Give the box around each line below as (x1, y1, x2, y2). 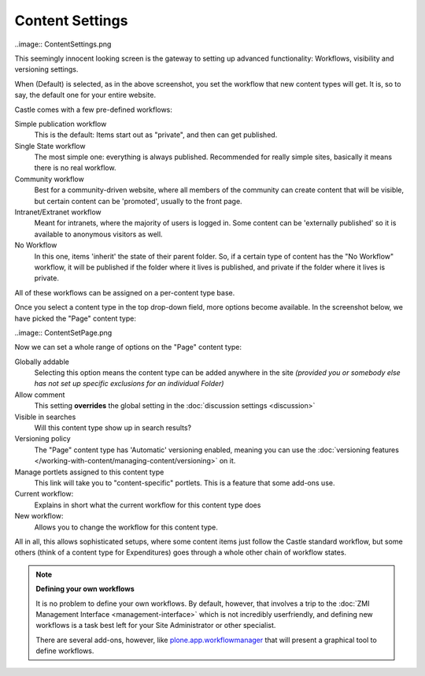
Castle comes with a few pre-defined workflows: (14, 105, 173, 114)
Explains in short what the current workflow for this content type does (34, 500, 261, 510)
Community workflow (14, 174, 84, 184)
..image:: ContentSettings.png (14, 39, 112, 49)
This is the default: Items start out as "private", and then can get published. (34, 130, 278, 139)
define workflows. (35, 646, 94, 656)
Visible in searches (14, 412, 76, 422)
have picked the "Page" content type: (14, 314, 137, 323)
